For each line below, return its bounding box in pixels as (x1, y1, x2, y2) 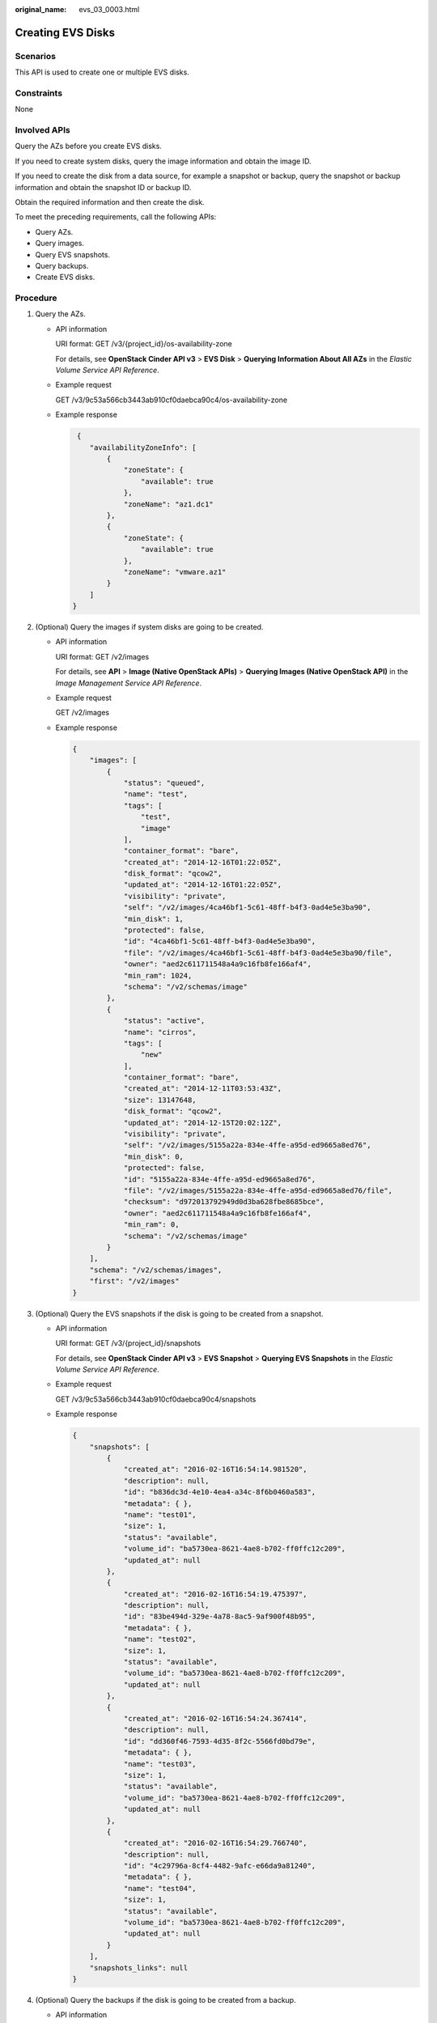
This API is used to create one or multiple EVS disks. (15, 67, 189, 77)
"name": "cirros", (123, 1028, 197, 1037)
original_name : (15, 5, 67, 14)
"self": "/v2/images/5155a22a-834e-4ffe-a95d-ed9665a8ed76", (123, 1141, 371, 1150)
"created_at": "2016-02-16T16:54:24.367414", (123, 1714, 308, 1723)
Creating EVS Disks (15, 25, 115, 40)
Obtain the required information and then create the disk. (15, 197, 206, 206)
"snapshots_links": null (89, 1963, 189, 1972)
